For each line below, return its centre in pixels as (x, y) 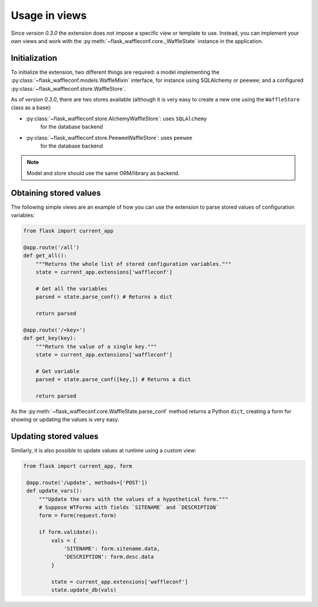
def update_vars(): (54, 491)
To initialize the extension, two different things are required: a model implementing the (115, 72)
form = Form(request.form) (78, 516)
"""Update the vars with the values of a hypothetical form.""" (133, 499)
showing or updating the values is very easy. (65, 419)
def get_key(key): (50, 338)
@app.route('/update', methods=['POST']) (87, 483)
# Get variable (57, 371)
